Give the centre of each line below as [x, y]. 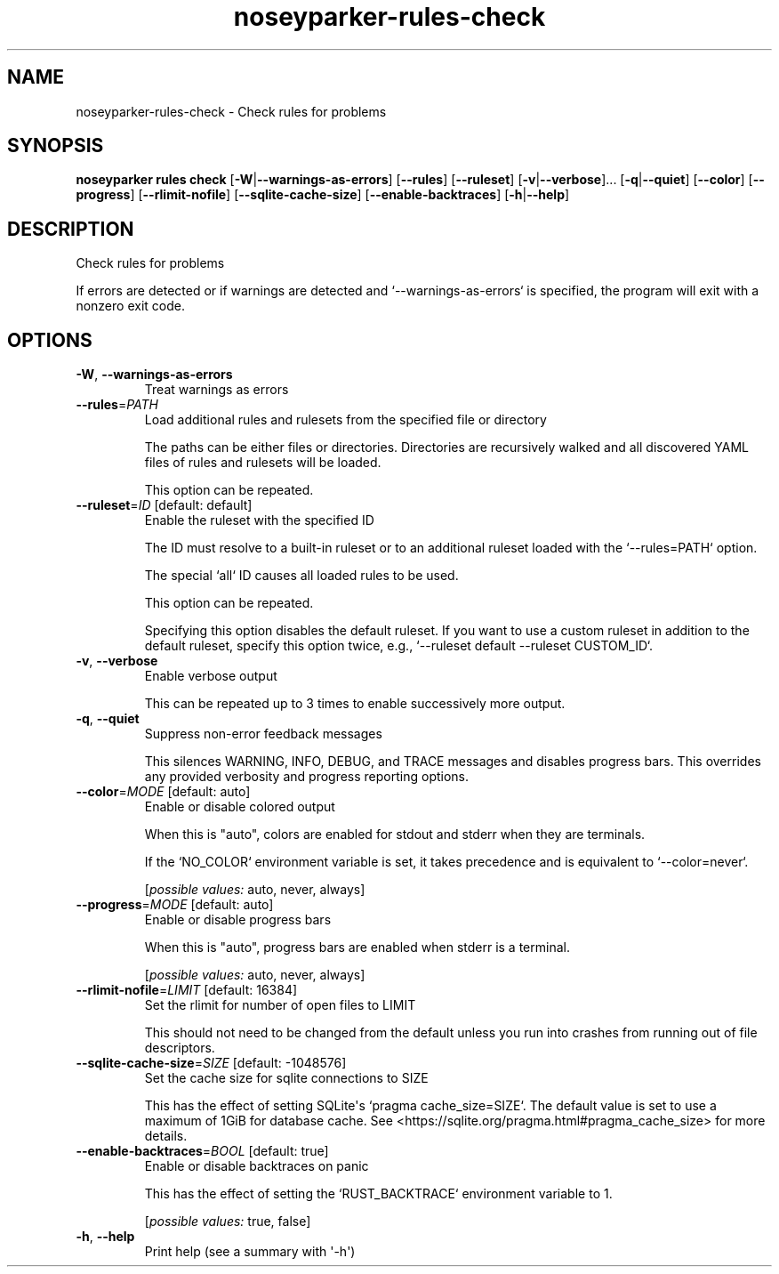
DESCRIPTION [71, 229]
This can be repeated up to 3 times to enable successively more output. [355, 704]
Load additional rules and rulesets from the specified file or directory [345, 420]
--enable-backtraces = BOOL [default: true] [202, 1151]
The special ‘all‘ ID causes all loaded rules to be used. [301, 576]
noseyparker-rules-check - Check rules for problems [231, 111]
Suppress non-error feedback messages [263, 734]
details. [166, 1136]
